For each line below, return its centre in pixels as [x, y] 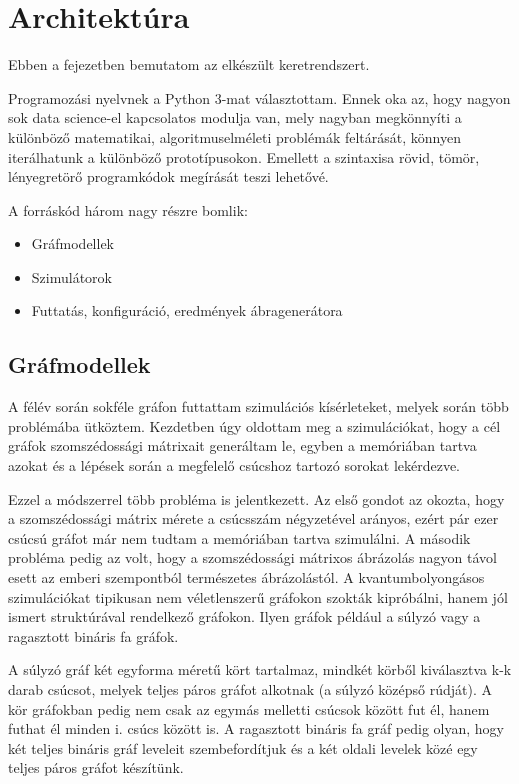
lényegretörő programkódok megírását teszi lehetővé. [168, 176]
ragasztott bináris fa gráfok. [93, 635]
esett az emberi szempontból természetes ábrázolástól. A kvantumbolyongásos [246, 577]
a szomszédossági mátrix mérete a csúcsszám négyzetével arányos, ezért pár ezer [253, 518]
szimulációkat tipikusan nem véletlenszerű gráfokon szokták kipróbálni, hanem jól [258, 596]
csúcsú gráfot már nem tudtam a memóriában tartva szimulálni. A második [239, 537]
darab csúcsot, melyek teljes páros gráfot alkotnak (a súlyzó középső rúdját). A [250, 688]
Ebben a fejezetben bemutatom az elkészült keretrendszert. [189, 64]
